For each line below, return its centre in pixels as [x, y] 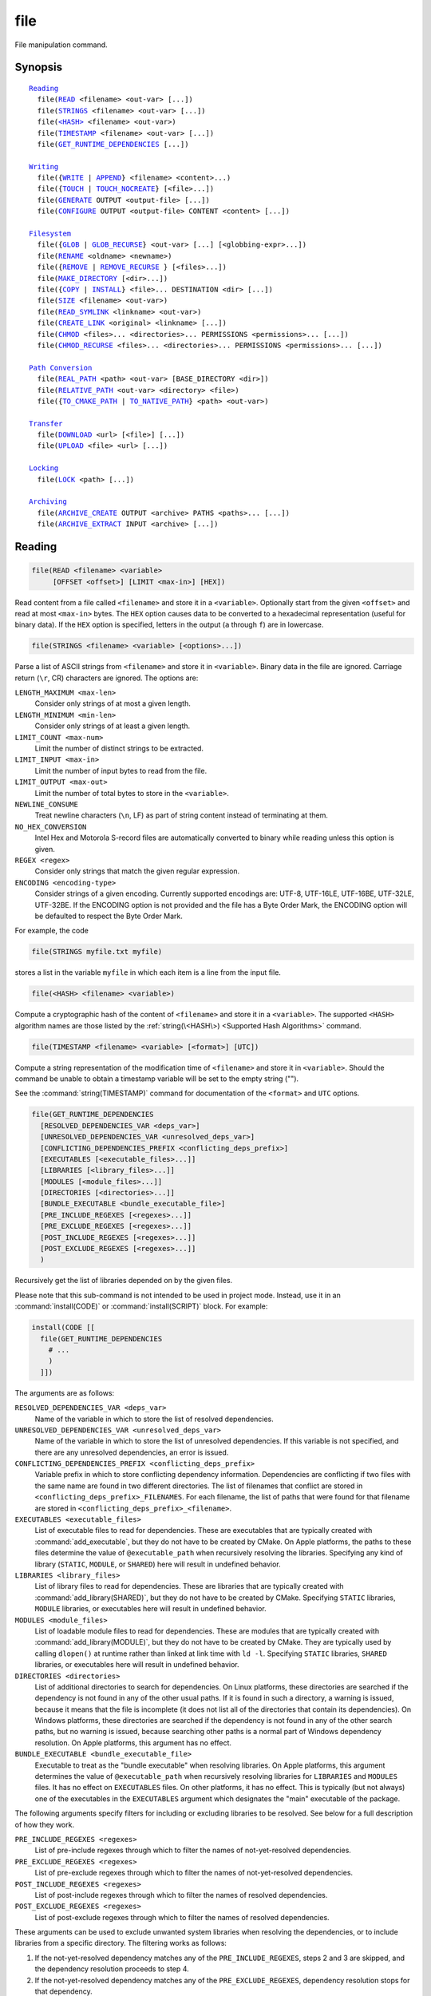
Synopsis [39, 67]
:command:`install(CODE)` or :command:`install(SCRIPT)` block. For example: [141, 1306]
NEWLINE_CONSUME [47, 804]
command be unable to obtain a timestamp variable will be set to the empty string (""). [157, 1079]
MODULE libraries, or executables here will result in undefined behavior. [150, 1609]
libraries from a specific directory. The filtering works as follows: [121, 1943]
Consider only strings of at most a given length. [113, 703]
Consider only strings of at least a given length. [113, 726]
